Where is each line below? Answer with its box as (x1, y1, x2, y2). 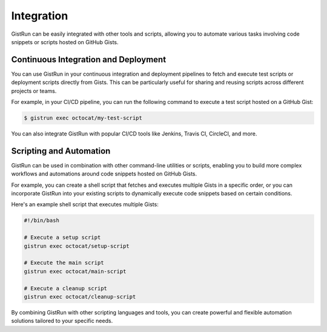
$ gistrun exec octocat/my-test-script (24, 115, 142, 121)
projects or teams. (11, 87, 57, 94)
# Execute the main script (24, 259, 104, 266)
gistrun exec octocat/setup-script (24, 242, 130, 249)
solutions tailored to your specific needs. (11, 317, 113, 325)
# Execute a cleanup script (24, 285, 107, 291)
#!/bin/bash (24, 217, 60, 224)
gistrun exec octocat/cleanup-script (24, 293, 136, 300)
